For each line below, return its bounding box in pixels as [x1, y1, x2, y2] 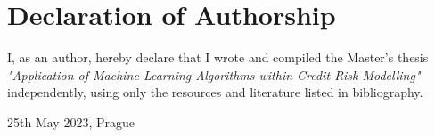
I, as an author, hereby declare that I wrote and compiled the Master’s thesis [7, 48, 429, 67]
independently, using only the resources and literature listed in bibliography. [7, 83, 423, 101]
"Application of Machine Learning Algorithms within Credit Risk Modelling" [7, 65, 421, 84]
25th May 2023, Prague [7, 112, 135, 131]
